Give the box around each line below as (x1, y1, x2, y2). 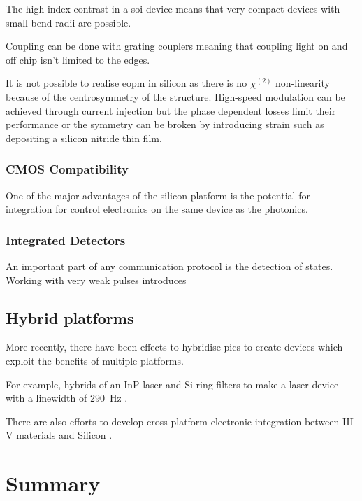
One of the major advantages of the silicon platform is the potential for (6, 188, 310, 202)
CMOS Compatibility (6, 160, 129, 178)
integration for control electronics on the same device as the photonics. (6, 202, 308, 216)
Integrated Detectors (6, 231, 126, 248)
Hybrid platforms (6, 306, 134, 328)
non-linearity (275, 76, 330, 90)
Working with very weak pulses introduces (6, 272, 187, 287)
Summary (6, 469, 101, 498)
